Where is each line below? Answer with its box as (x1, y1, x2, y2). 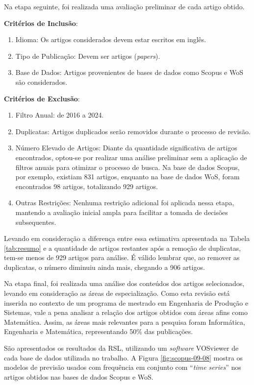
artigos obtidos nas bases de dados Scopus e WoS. (4, 371, 153, 382)
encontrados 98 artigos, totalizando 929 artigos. (15, 181, 158, 191)
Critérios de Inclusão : (4, 18, 78, 28)
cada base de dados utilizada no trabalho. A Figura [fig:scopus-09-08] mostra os (4, 352, 243, 362)
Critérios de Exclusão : (4, 93, 80, 103)
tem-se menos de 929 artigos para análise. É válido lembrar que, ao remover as (4, 252, 240, 263)
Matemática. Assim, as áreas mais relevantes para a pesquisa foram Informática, (4, 316, 245, 327)
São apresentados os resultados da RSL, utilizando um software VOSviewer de (4, 343, 239, 353)
